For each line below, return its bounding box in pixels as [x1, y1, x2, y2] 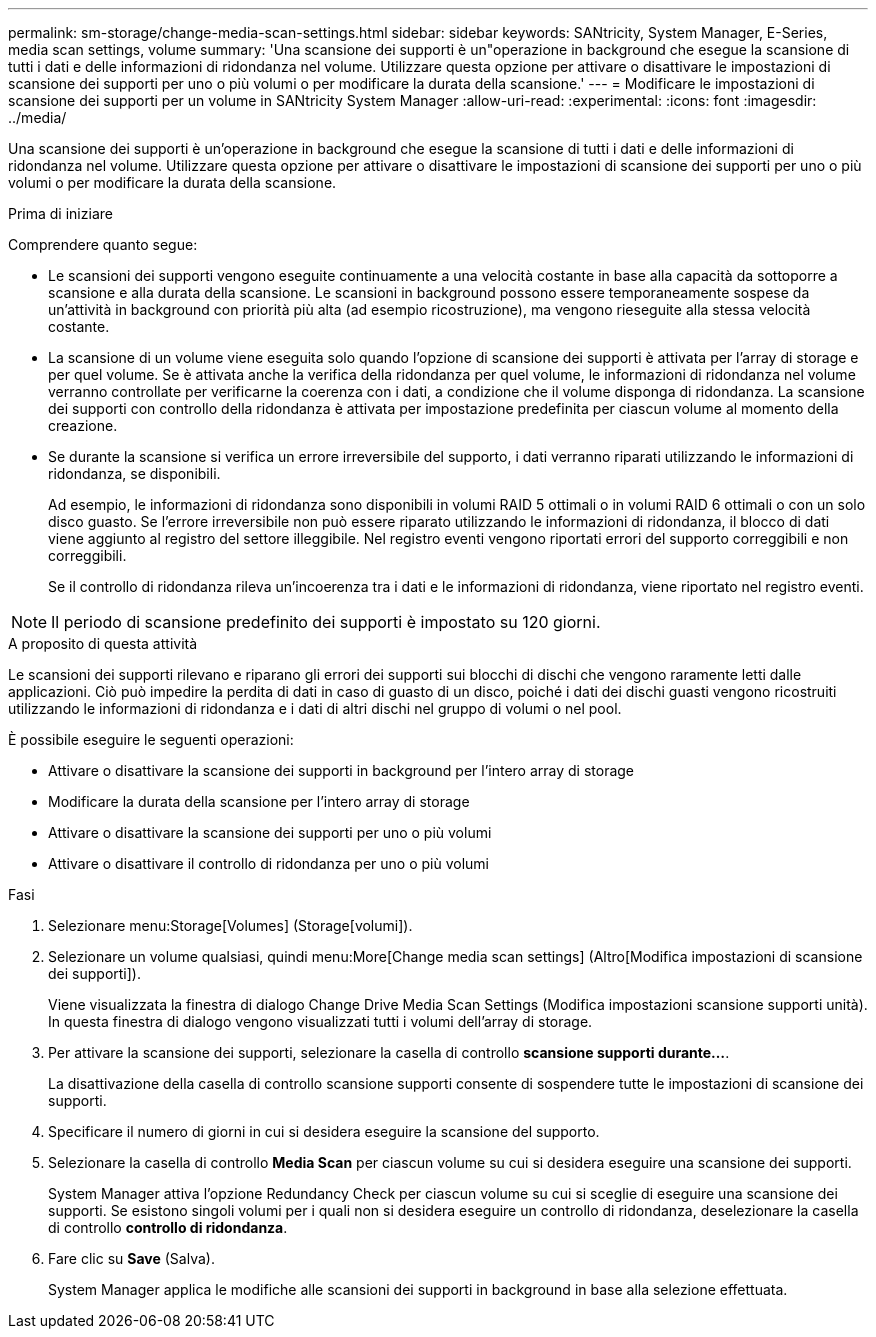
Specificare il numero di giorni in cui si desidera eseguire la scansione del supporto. [48, 1123, 600, 1140]
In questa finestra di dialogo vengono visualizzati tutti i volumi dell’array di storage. [48, 1013, 593, 1030]
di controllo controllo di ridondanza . [48, 1219, 288, 1236]
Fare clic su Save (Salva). [48, 1250, 215, 1267]
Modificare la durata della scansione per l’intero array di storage [48, 793, 470, 810]
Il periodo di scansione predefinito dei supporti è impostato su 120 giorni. [51, 612, 601, 632]
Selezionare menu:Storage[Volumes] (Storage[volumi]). [48, 917, 413, 934]
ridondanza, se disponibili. [48, 465, 221, 482]
